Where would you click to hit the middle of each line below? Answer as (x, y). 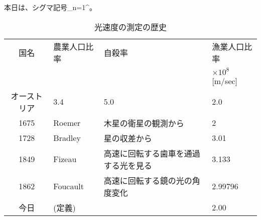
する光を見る (128, 165)
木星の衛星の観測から (144, 123)
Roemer (67, 123)
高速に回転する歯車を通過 (152, 153)
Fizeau (65, 159)
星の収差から (128, 138)
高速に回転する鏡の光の (148, 180)
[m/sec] (225, 81)
